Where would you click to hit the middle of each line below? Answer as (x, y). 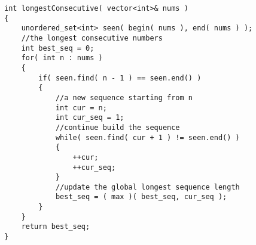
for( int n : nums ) (62, 58)
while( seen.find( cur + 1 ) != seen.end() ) (147, 137)
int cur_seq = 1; (90, 118)
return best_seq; (56, 227)
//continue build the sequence (118, 127)
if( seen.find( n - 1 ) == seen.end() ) (120, 78)
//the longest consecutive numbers (92, 38)
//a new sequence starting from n (124, 97)
